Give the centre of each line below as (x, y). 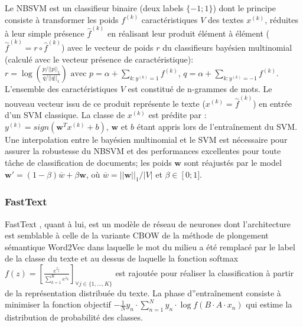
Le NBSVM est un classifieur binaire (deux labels (94, 8)
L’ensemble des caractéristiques (61, 89)
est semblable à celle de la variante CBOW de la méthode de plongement (137, 235)
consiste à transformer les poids (62, 19)
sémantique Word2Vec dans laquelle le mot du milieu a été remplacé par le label (150, 246)
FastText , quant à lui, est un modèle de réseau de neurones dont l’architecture (148, 223)
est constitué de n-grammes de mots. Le (200, 89)
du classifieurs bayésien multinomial (227, 48)
